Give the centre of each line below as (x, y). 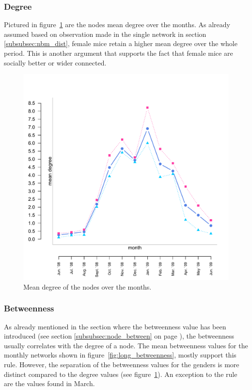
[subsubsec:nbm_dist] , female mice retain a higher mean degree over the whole (121, 43)
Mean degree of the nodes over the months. (87, 286)
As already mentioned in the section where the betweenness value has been (115, 326)
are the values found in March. (49, 383)
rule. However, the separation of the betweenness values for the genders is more (122, 364)
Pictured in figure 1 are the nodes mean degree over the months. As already (117, 24)
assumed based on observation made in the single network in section (105, 34)
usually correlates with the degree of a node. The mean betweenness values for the (126, 345)
